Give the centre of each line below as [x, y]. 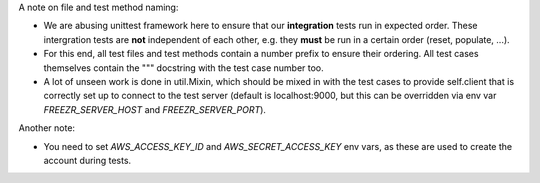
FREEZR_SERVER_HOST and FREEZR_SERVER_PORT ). [155, 109]
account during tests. [87, 160]
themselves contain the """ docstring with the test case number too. [183, 67]
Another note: [46, 128]
